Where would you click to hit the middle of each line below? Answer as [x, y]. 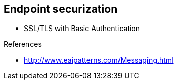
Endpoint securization [61, 9]
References [23, 44]
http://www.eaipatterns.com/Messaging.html [99, 60]
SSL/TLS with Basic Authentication [82, 29]
